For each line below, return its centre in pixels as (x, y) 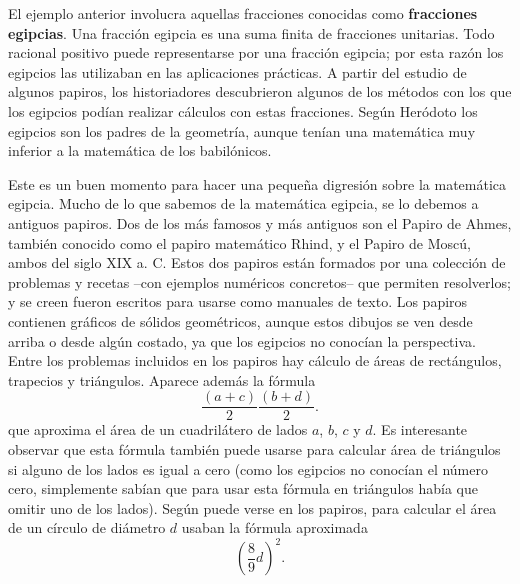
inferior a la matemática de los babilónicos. (140, 150)
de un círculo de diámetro (87, 527)
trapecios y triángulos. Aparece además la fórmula (162, 379)
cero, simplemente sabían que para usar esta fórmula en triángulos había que (243, 488)
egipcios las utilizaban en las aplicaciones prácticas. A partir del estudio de (237, 71)
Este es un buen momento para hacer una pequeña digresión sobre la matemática (257, 183)
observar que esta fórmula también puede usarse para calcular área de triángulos (254, 448)
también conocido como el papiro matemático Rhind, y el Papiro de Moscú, (239, 242)
